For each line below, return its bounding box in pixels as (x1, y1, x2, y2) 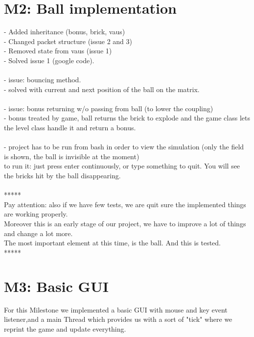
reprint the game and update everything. (4, 323, 126, 334)
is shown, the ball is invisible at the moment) (4, 151, 139, 161)
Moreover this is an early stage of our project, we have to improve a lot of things (4, 218, 246, 228)
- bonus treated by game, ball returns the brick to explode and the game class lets (4, 113, 250, 123)
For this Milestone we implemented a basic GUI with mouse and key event (4, 304, 228, 314)
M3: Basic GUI (4, 276, 109, 296)
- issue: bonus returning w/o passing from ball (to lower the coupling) (4, 103, 213, 113)
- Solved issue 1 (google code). (4, 55, 94, 65)
